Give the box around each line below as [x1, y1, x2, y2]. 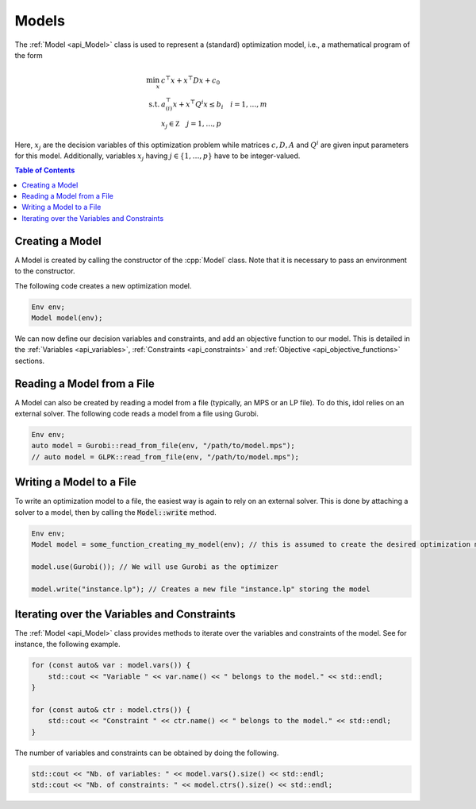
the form [14, 50, 43, 60]
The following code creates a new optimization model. [14, 281, 192, 290]
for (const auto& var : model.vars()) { [31, 660, 190, 670]
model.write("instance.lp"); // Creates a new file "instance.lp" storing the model [31, 584, 370, 594]
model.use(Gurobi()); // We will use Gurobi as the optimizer [31, 562, 278, 571]
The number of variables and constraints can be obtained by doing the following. [14, 748, 279, 757]
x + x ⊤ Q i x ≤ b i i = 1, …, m [172, 99, 267, 110]
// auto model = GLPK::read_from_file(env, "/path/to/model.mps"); [31, 452, 300, 461]
